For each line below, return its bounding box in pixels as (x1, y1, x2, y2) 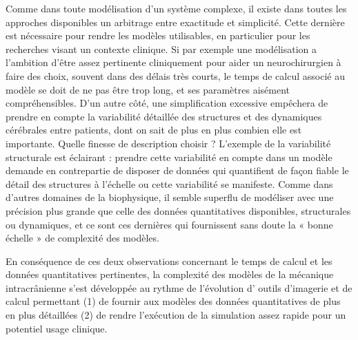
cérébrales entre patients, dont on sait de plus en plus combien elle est (6, 123, 302, 137)
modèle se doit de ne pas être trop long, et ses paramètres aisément (6, 82, 290, 96)
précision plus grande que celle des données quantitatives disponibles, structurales (6, 203, 351, 217)
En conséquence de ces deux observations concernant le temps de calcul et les (6, 253, 332, 268)
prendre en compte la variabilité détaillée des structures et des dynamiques (6, 109, 322, 123)
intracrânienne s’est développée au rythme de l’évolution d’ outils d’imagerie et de (6, 280, 352, 295)
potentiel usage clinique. (6, 321, 108, 335)
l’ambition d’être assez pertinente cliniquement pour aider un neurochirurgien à (6, 55, 341, 70)
